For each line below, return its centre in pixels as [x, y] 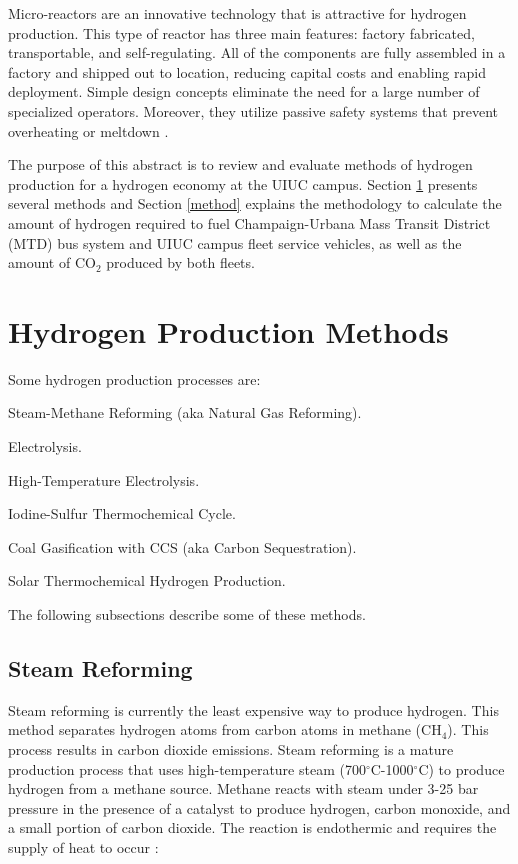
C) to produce [461, 768]
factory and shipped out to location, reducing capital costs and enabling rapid [247, 71]
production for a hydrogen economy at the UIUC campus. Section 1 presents [243, 183]
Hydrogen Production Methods [228, 330]
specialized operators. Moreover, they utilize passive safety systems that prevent [253, 110]
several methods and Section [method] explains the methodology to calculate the [255, 203]
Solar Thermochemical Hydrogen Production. [147, 580]
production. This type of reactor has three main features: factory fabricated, [241, 32]
